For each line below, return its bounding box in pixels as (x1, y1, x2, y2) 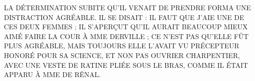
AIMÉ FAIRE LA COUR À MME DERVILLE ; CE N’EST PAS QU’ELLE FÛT (4, 31, 249, 41)
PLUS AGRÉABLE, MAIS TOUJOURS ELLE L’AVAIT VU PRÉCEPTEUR (4, 40, 239, 51)
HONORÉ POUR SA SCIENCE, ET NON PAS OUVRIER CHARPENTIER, (4, 50, 240, 60)
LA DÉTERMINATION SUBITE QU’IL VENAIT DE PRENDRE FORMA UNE (4, 2, 251, 12)
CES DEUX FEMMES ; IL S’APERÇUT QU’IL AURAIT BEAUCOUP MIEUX (4, 21, 248, 32)
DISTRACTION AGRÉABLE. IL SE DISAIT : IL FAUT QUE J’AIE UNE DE (4, 12, 244, 22)
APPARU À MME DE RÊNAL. (4, 69, 101, 80)
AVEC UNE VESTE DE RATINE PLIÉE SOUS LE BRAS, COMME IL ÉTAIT (4, 60, 248, 70)
